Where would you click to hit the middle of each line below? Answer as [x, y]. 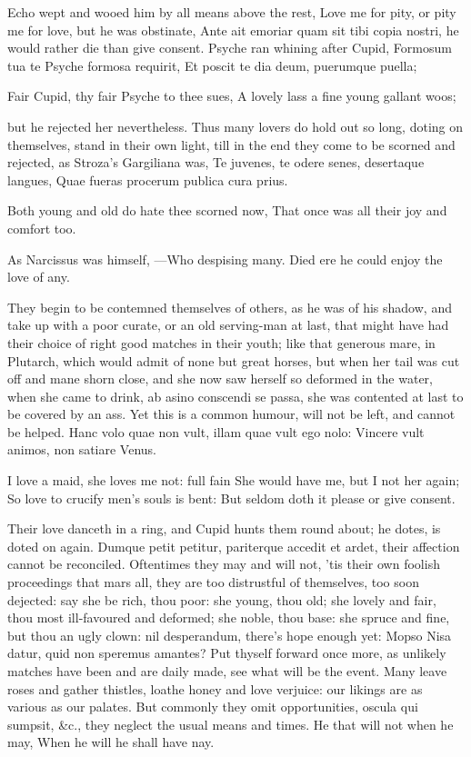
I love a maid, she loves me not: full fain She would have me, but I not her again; [234, 480]
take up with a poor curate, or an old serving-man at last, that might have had [228, 325]
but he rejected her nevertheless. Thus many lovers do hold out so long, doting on [235, 126]
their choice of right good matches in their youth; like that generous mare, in [221, 342]
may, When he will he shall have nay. [111, 742]
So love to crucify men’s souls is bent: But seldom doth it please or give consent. [231, 498]
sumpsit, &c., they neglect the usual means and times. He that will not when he [230, 724]
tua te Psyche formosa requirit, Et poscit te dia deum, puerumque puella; [212, 65]
